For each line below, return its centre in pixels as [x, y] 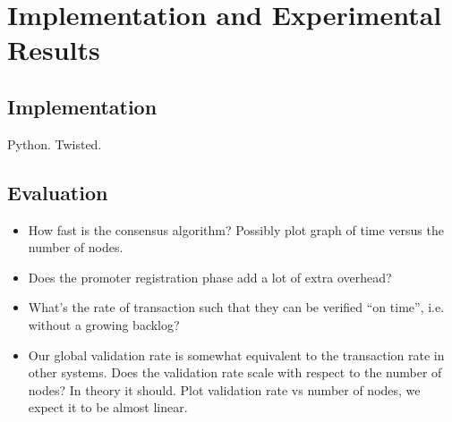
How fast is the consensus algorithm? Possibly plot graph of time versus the [236, 229]
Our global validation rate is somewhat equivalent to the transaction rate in [236, 354]
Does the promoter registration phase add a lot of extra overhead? [210, 277]
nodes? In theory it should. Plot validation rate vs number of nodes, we [224, 389]
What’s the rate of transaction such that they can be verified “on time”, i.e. [236, 307]
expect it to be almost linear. [108, 407]
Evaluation [58, 192]
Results [54, 50]
